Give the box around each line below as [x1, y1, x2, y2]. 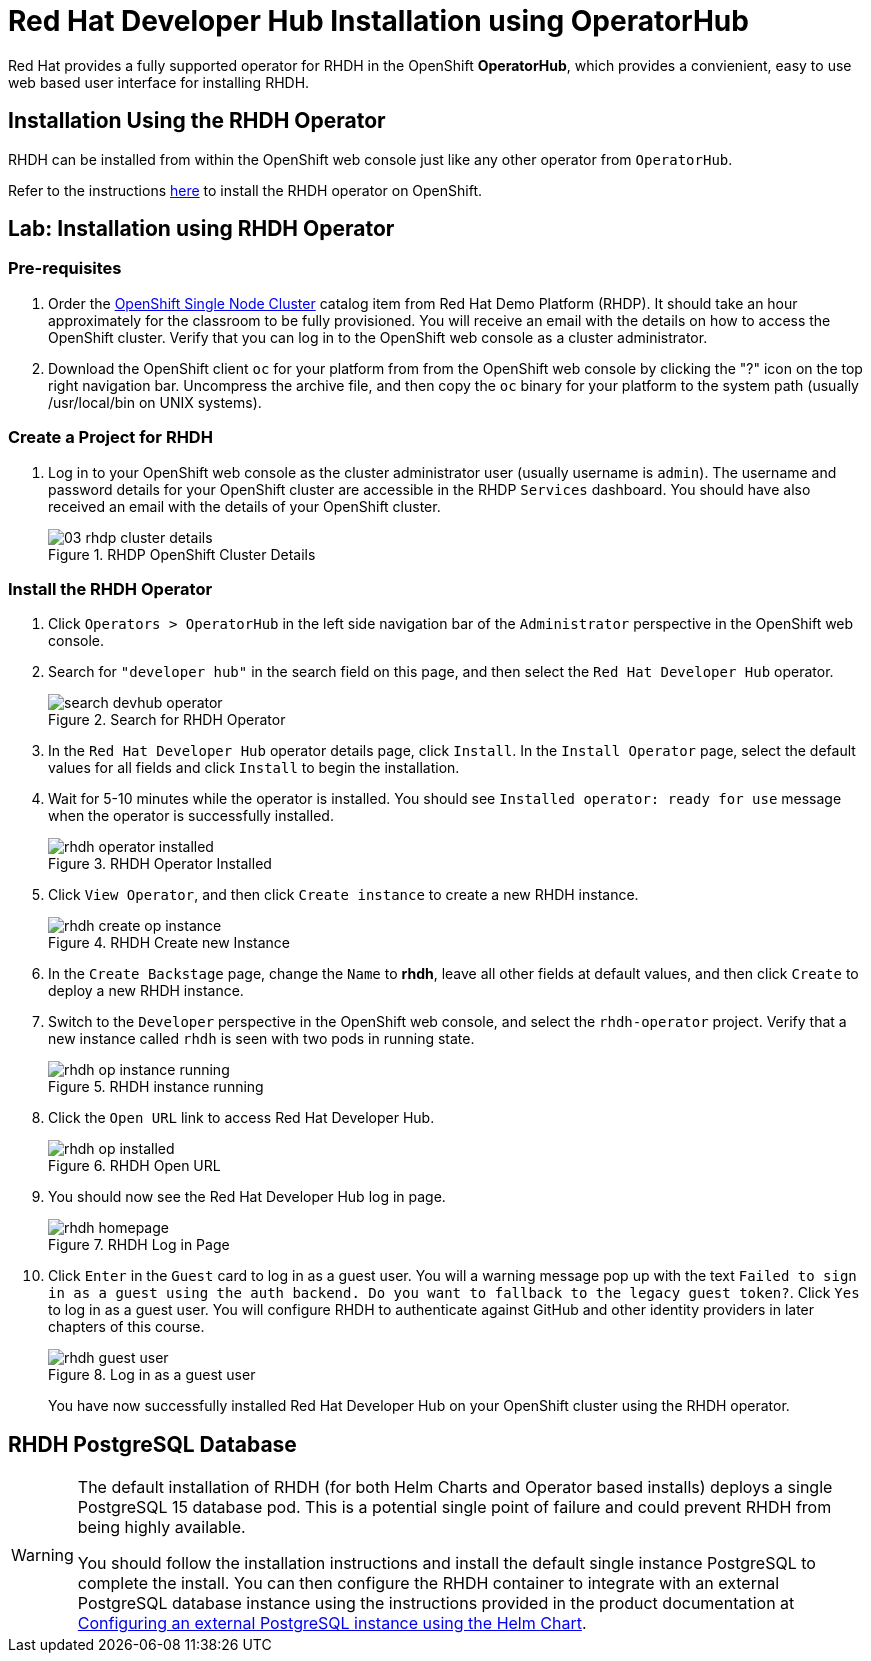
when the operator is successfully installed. [48, 807, 334, 825]
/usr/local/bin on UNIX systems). [48, 393, 262, 411]
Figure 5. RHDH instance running [48, 1078, 264, 1096]
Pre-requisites [8, 258, 122, 279]
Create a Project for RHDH [8, 427, 213, 448]
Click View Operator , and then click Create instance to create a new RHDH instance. [48, 886, 639, 904]
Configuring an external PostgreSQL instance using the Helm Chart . [77, 1613, 587, 1634]
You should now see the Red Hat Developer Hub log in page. [48, 1188, 446, 1206]
